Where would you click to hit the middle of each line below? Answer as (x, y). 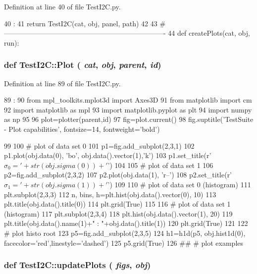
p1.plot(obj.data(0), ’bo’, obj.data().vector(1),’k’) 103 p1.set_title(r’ (108, 155)
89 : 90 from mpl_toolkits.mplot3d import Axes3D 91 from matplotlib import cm (128, 100)
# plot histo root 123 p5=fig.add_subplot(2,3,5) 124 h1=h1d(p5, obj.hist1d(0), (125, 233)
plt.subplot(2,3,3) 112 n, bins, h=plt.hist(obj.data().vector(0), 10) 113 (110, 194)
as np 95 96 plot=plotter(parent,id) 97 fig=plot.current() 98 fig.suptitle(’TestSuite (129, 119)
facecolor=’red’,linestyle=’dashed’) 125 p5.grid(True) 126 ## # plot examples (124, 243)
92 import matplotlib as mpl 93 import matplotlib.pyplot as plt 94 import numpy (128, 109)
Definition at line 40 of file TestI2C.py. (62, 6)
